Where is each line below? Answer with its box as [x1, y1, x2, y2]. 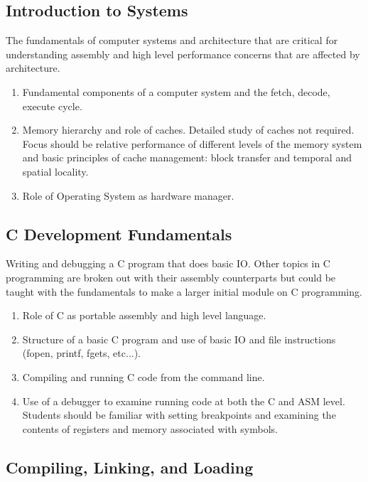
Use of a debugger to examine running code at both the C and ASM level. [22, 393, 345, 408]
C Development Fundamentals [6, 223, 232, 245]
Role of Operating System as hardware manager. [22, 188, 234, 203]
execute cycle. [22, 98, 82, 113]
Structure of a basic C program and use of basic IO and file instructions [22, 331, 336, 346]
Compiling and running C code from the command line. [22, 369, 265, 384]
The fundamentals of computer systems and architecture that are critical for [6, 33, 338, 48]
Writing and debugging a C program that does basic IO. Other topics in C [6, 256, 330, 271]
